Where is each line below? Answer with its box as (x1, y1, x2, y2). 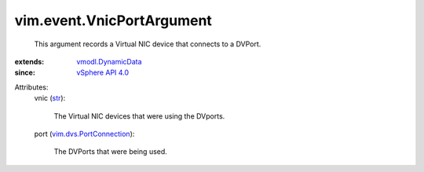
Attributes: (14, 82, 49, 92)
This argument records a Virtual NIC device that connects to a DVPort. (34, 39, 261, 49)
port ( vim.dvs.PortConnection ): (34, 129, 135, 138)
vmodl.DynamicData (76, 57, 142, 66)
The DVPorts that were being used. (53, 147, 168, 156)
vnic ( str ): (34, 93, 66, 103)
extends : (14, 57, 45, 66)
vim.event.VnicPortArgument (14, 12, 212, 29)
